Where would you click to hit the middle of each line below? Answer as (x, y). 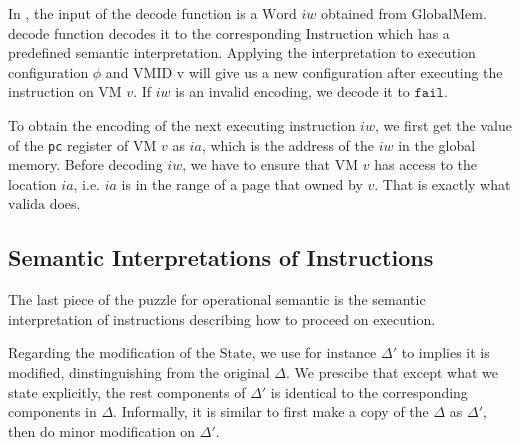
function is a (219, 13)
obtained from (363, 13)
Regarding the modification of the (112, 352)
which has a (413, 32)
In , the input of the (69, 13)
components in (52, 411)
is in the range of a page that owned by (242, 183)
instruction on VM (65, 91)
